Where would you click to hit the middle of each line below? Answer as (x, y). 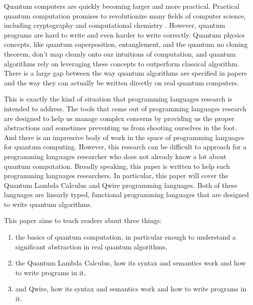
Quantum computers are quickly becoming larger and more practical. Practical (122, 6)
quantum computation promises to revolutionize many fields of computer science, (125, 15)
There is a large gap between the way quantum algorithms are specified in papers (126, 73)
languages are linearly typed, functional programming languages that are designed (126, 194)
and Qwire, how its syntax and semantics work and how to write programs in (131, 289)
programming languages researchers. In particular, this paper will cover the (116, 175)
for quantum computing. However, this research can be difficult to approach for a (125, 147)
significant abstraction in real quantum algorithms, (91, 246)
